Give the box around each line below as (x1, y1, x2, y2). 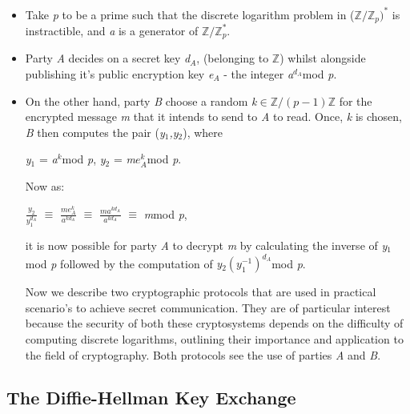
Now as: (25, 177, 65, 194)
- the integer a (223, 66, 294, 82)
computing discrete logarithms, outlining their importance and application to (25, 330, 404, 347)
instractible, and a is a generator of (25, 22, 199, 38)
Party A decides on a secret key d (25, 50, 191, 66)
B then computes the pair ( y (25, 123, 165, 140)
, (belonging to (196, 50, 269, 66)
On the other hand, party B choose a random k (25, 92, 257, 109)
